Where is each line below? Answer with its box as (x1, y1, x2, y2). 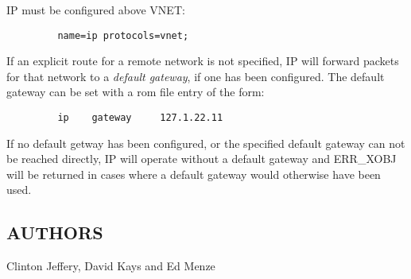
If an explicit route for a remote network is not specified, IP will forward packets (6, 52, 399, 69)
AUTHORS (6, 220, 103, 245)
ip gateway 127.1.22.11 (57, 112, 223, 124)
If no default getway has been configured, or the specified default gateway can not (6, 134, 405, 151)
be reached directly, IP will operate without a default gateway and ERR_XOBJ (6, 150, 397, 167)
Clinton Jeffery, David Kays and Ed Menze (6, 258, 215, 274)
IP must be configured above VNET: (6, 2, 185, 17)
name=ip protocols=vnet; (57, 29, 189, 41)
